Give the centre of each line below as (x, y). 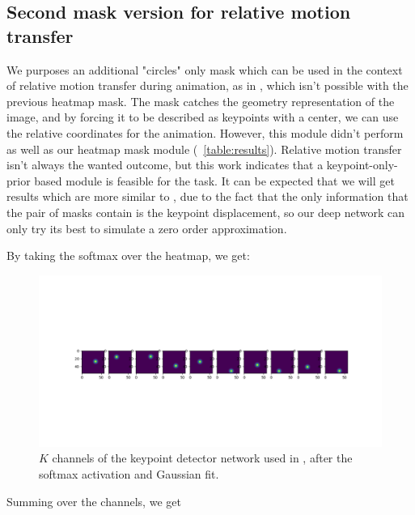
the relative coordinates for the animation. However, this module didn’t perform (205, 132)
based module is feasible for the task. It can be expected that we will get (214, 180)
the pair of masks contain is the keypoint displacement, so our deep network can (206, 212)
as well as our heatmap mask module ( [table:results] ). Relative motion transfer (204, 149)
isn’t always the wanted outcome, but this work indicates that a (165, 165)
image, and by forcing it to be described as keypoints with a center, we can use (203, 117)
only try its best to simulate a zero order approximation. (147, 228)
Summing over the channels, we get (94, 501)
